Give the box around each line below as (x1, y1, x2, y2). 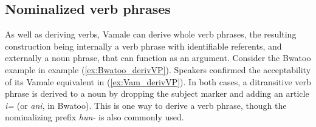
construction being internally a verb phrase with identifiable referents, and (5, 39, 282, 52)
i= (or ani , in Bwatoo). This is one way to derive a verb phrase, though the (5, 99, 287, 111)
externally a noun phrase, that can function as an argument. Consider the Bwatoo (5, 51, 311, 64)
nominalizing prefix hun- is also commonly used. (5, 111, 184, 123)
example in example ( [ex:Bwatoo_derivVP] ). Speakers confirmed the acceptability (5, 63, 311, 76)
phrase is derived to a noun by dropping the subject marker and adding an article (5, 87, 309, 100)
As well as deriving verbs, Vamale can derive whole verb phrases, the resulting (5, 28, 297, 41)
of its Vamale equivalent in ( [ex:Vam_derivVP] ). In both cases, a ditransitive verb (5, 75, 311, 88)
